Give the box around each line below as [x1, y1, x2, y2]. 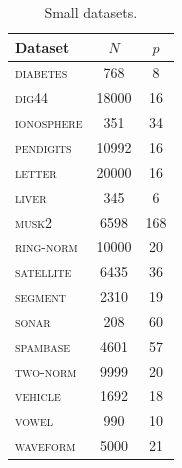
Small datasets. [44, 2, 138, 22]
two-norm [15, 360, 77, 381]
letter [15, 161, 57, 182]
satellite [15, 261, 72, 282]
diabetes [15, 62, 68, 83]
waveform [15, 435, 76, 456]
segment [15, 286, 66, 307]
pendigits [15, 136, 72, 157]
